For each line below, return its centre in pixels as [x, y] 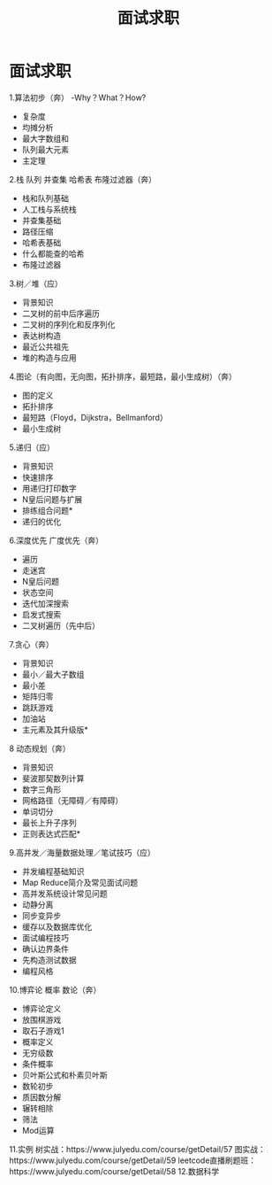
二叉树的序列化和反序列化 [68, 324]
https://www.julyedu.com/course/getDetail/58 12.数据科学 [114, 1171]
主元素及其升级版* [55, 729]
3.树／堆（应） [36, 283]
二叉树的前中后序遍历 [60, 313]
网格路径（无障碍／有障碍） [72, 800]
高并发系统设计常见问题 [64, 893]
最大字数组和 [45, 138]
